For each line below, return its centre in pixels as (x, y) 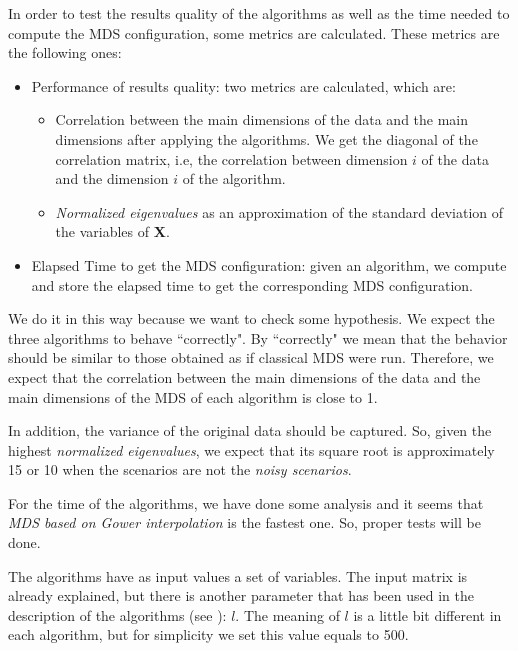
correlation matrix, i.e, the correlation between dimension (231, 158)
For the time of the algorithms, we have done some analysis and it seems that (246, 502)
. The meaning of (287, 614)
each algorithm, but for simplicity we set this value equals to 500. (208, 634)
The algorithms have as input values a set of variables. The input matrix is (238, 575)
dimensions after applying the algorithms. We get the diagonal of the (266, 138)
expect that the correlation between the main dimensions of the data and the (244, 376)
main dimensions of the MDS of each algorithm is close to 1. (193, 396)
